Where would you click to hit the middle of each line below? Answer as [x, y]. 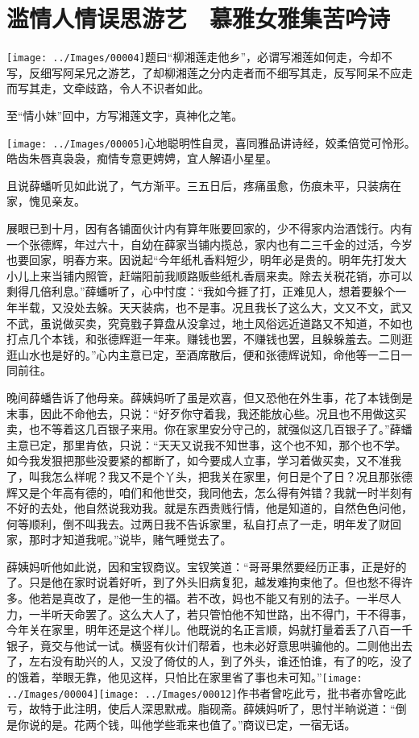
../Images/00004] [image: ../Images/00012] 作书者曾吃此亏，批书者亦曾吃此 [207, 692]
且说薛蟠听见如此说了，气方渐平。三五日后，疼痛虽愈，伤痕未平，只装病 [198, 185]
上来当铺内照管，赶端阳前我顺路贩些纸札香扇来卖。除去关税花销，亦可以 [220, 275]
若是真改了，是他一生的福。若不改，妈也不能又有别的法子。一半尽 [215, 598]
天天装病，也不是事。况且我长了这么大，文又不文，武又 [266, 307]
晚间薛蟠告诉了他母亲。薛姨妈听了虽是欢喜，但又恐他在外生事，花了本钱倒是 [209, 397]
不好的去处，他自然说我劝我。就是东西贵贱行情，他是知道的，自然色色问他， [209, 508]
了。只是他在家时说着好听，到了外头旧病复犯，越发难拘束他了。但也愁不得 [204, 582]
